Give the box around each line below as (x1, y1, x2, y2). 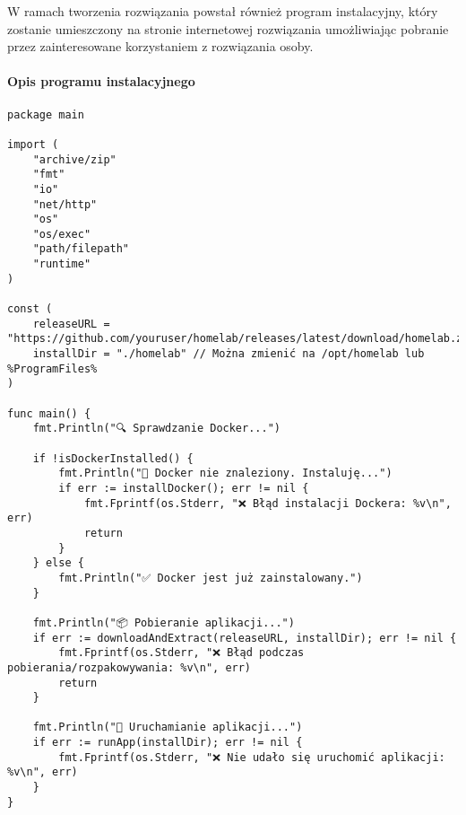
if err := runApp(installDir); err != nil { (32, 736, 303, 749)
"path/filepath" (32, 242, 130, 256)
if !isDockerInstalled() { (32, 451, 194, 465)
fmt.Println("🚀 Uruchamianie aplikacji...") (32, 721, 303, 734)
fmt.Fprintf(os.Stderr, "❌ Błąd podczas (58, 646, 305, 660)
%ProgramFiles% (7, 362, 98, 375)
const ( (7, 302, 53, 316)
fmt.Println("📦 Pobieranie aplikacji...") (32, 616, 295, 629)
